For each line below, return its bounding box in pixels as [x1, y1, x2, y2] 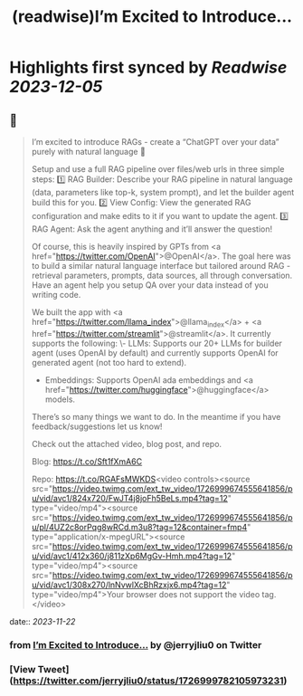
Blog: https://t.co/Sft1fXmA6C [31, 455, 143, 467]
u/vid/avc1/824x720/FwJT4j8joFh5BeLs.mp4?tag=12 [31, 492, 229, 503]
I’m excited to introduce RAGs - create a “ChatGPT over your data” [31, 137, 279, 147]
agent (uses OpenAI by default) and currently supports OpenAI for [31, 347, 279, 358]
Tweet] [37, 663, 70, 675]
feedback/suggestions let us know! [31, 421, 163, 432]
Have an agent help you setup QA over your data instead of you [31, 280, 269, 291]
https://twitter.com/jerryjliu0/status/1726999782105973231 [13, 674, 284, 687]
